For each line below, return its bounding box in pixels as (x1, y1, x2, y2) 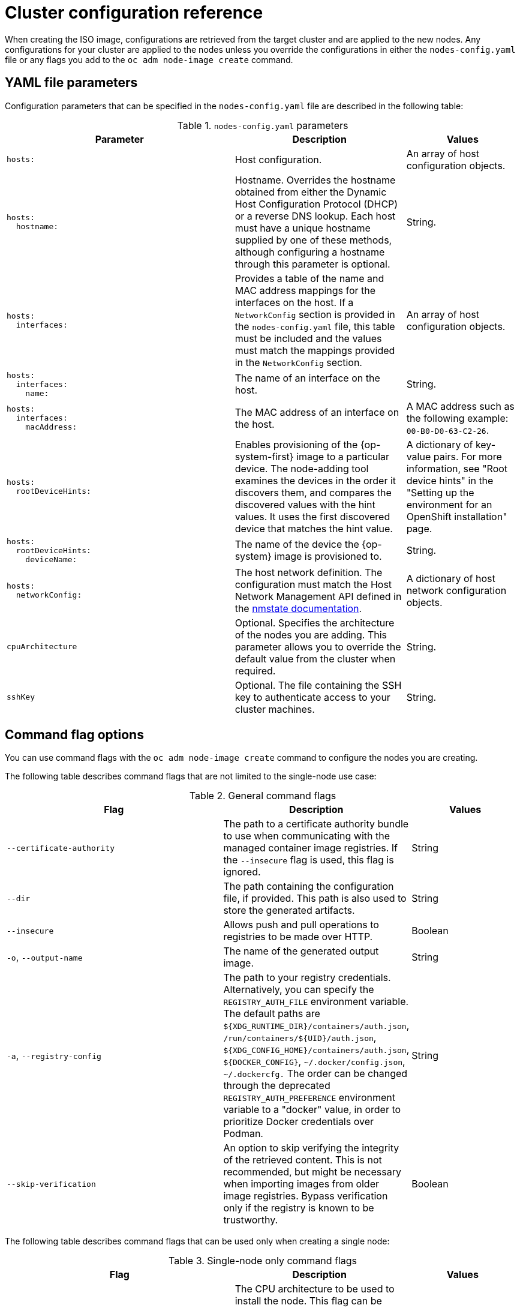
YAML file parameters (5, 75, 138, 91)
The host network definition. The (235, 566, 383, 578)
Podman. (223, 1127, 263, 1140)
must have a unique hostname (235, 221, 371, 234)
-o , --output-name (7, 951, 83, 964)
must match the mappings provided (235, 344, 395, 356)
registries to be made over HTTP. (223, 931, 373, 943)
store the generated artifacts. (223, 904, 355, 917)
